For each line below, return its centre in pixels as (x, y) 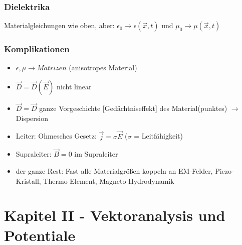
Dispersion (32, 118)
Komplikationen (37, 49)
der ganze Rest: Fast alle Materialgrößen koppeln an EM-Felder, (114, 171)
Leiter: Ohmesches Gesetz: (56, 136)
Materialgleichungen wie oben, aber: (59, 25)
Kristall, (28, 180)
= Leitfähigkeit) (158, 136)
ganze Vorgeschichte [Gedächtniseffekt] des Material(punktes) (133, 108)
